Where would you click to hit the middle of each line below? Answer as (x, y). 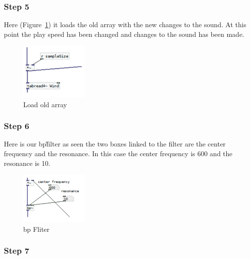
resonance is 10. (27, 163)
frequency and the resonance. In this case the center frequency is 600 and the (118, 153)
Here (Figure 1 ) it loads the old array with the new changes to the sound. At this (125, 24)
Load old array (45, 104)
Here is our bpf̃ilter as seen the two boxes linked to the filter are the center (115, 144)
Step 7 (17, 251)
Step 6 (17, 126)
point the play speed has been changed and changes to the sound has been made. (124, 34)
